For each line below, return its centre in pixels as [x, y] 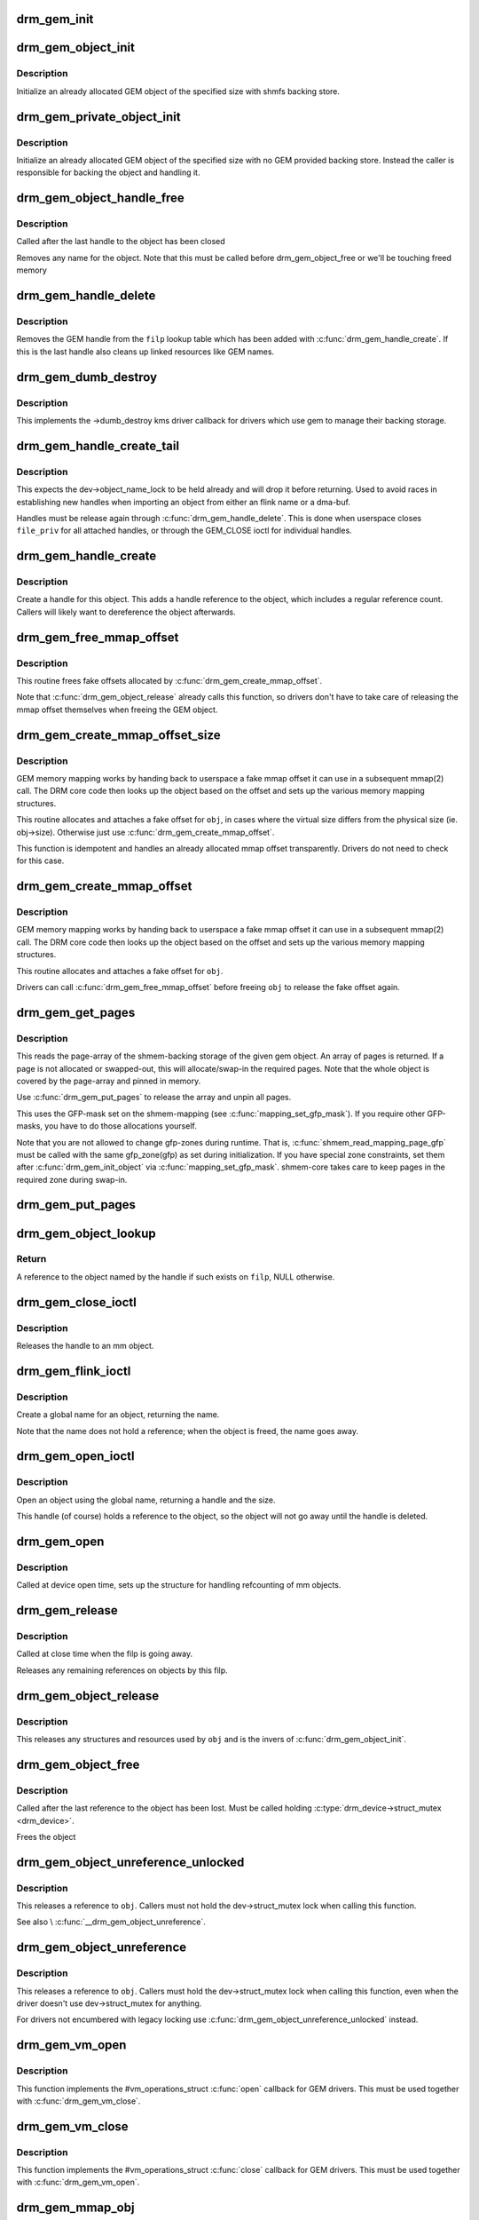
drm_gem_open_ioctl [75, 1456]
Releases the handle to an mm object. [85, 1346]
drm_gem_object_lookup [86, 1233]
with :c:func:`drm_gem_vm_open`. [78, 2182]
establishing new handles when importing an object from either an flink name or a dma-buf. [183, 502]
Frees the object [46, 1836]
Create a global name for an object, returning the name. [118, 1415]
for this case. [40, 860]
